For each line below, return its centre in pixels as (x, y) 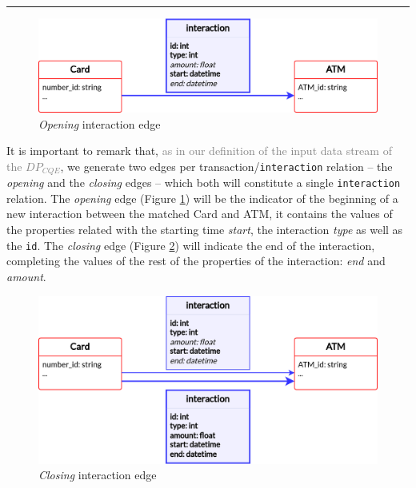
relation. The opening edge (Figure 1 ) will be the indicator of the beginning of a (202, 198)
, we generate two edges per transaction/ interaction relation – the (226, 166)
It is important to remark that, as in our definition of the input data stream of (199, 151)
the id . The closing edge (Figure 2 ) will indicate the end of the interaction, (191, 245)
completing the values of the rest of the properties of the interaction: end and (196, 261)
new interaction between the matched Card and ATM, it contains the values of (200, 214)
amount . (26, 276)
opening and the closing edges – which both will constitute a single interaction (204, 183)
